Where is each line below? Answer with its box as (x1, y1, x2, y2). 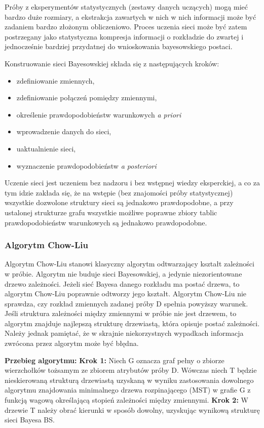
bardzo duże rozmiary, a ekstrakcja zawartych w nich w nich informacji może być (5, 11, 256, 22)
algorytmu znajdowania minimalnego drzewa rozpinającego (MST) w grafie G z (5, 384, 251, 395)
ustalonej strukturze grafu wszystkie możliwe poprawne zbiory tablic (5, 207, 217, 217)
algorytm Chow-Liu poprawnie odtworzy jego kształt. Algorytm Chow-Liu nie (5, 288, 247, 299)
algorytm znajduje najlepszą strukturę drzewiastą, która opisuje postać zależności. (5, 318, 260, 328)
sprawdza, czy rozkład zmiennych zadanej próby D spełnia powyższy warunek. (5, 298, 248, 308)
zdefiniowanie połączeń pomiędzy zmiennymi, (16, 92, 157, 103)
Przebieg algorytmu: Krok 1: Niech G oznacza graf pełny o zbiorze (5, 355, 224, 365)
